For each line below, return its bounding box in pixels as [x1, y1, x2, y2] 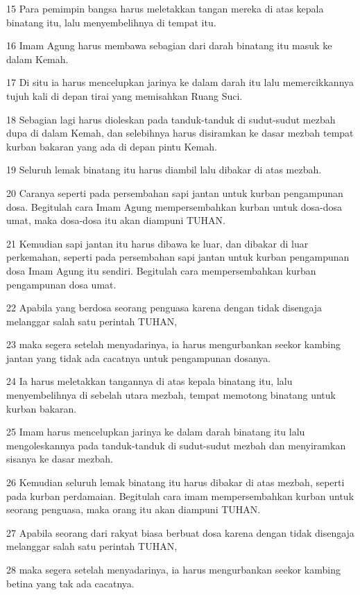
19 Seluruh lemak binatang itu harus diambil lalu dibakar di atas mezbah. [6, 162, 322, 177]
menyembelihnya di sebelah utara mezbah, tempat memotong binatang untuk [6, 388, 336, 402]
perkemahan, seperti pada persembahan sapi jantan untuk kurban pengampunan [6, 250, 350, 264]
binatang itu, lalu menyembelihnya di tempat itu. [6, 15, 216, 29]
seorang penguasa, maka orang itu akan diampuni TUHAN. [6, 502, 261, 517]
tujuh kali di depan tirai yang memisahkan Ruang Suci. [6, 88, 243, 103]
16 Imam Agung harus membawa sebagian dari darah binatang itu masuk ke [6, 38, 332, 53]
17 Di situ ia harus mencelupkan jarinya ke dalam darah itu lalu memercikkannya [6, 75, 354, 89]
